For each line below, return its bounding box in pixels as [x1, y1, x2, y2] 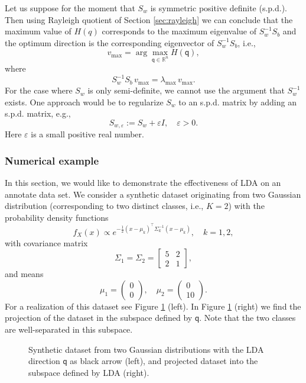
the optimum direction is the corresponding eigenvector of [5, 36, 214, 49]
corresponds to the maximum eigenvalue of [102, 25, 257, 37]
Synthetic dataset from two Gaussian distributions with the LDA [28, 343, 264, 355]
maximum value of [5, 25, 71, 37]
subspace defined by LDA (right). [28, 366, 149, 378]
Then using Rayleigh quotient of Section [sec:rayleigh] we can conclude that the [5, 13, 293, 25]
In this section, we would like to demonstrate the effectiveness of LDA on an [5, 176, 281, 189]
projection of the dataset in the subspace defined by [5, 311, 193, 324]
